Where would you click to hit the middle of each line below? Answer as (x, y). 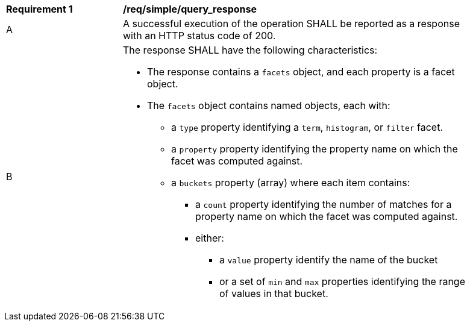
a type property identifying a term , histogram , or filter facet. (307, 127)
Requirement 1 (39, 9)
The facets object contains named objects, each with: (269, 105)
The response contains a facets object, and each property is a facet (301, 72)
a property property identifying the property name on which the (315, 149)
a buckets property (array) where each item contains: (291, 183)
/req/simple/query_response (190, 9)
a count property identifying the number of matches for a (324, 204)
